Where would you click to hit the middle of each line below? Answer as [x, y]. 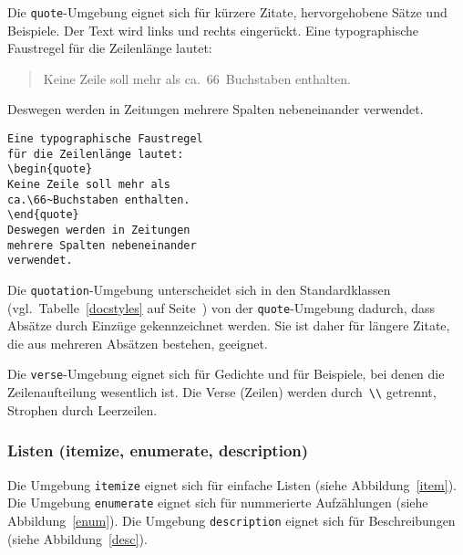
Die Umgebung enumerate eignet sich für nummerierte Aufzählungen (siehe [218, 503]
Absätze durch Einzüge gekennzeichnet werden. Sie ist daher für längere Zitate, [229, 325]
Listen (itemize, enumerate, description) [158, 450]
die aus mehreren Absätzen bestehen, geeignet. [138, 343]
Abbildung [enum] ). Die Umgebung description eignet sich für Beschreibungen [231, 520]
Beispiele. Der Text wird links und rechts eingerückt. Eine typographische [213, 30]
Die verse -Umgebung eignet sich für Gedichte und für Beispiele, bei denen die [226, 374]
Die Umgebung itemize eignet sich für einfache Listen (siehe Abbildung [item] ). [232, 484]
